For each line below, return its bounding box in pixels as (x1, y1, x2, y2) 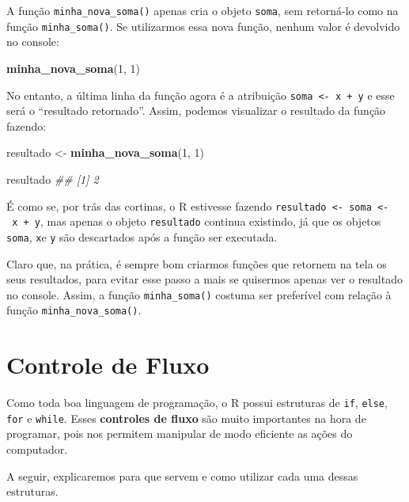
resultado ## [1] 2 (6, 170, 99, 187)
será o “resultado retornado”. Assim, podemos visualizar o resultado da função (6, 102, 386, 119)
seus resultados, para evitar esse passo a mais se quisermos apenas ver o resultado (6, 271, 403, 287)
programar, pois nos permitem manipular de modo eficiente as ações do (6, 425, 353, 442)
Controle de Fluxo (6, 348, 210, 381)
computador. (6, 441, 68, 458)
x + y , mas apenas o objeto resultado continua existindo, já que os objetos (12, 213, 381, 230)
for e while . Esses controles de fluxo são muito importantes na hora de (6, 409, 366, 426)
